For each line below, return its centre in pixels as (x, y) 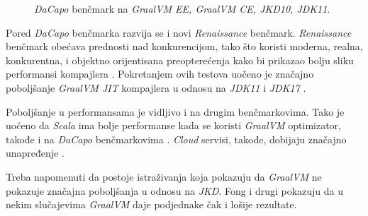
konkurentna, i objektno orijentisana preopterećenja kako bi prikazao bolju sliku (180, 60)
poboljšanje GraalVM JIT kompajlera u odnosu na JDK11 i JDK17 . (156, 87)
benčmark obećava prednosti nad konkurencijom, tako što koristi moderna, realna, (184, 46)
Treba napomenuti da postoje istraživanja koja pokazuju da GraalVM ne (164, 176)
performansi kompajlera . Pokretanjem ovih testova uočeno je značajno (160, 74)
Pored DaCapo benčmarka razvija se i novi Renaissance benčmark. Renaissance (179, 32)
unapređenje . (35, 153)
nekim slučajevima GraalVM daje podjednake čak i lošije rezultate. (151, 204)
